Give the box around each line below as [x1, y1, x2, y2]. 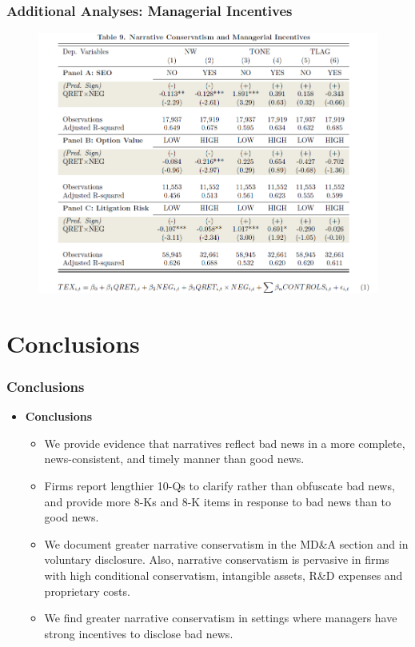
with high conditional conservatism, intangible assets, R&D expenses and [44, 567, 403, 584]
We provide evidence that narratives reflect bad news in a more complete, [44, 434, 405, 451]
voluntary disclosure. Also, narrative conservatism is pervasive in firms [44, 551, 389, 568]
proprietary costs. [44, 582, 130, 599]
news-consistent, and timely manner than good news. [44, 450, 305, 467]
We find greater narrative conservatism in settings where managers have [44, 609, 397, 626]
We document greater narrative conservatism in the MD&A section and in [44, 535, 409, 552]
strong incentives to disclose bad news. [44, 625, 233, 641]
